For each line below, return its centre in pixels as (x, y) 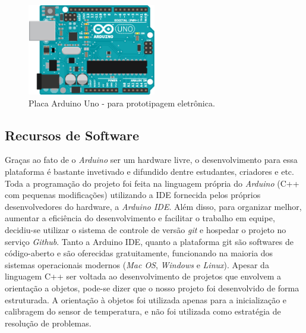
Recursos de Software (72, 135)
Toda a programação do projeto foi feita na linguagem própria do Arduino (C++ (152, 183)
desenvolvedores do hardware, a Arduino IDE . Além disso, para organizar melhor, (153, 206)
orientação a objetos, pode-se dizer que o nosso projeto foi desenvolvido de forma (152, 288)
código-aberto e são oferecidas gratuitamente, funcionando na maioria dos (139, 253)
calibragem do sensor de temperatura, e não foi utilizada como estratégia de (143, 311)
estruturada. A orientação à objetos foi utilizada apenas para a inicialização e (146, 299)
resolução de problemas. (48, 323)
